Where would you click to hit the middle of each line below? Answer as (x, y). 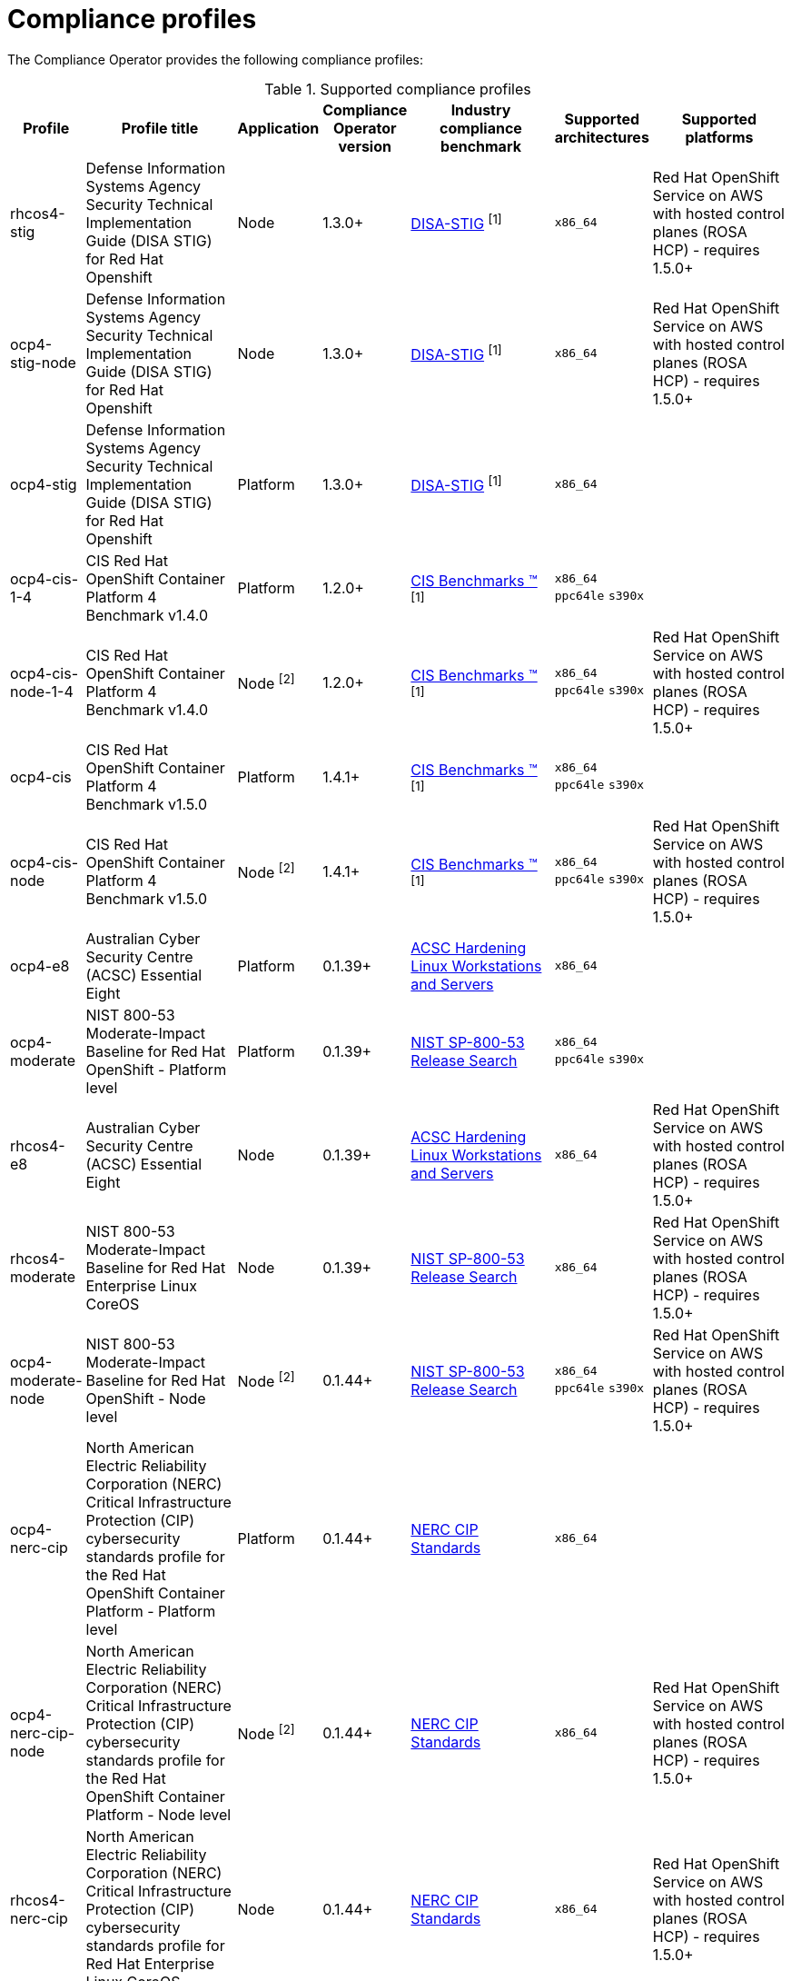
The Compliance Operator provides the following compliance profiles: (216, 59)
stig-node (43, 362)
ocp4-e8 (40, 966)
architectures (602, 137)
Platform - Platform (151, 1611)
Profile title (160, 128)
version (365, 146)
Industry (481, 110)
